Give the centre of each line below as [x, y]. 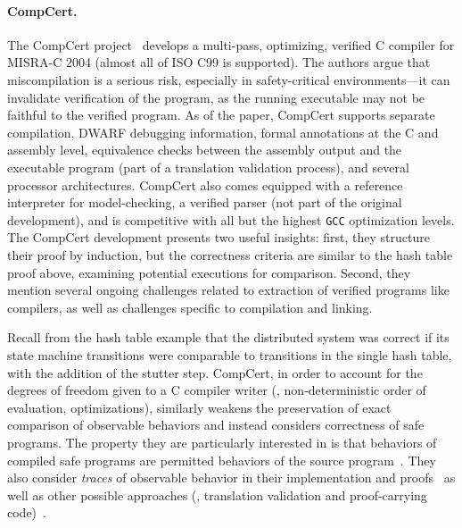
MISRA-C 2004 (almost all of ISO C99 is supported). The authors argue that [219, 62]
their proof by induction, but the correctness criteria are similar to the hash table [230, 254]
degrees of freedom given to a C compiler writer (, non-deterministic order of [217, 390]
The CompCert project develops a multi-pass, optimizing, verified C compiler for [231, 44]
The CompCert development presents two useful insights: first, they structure [219, 237]
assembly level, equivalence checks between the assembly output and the [205, 150]
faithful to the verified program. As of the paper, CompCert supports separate [221, 115]
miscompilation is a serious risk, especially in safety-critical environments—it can [229, 79]
